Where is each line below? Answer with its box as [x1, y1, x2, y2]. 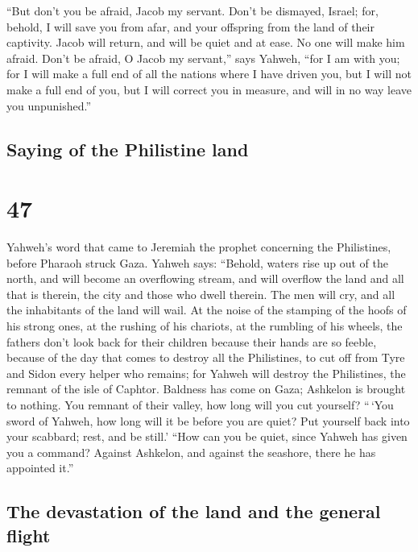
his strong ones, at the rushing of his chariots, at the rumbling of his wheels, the [6, 318, 403, 334]
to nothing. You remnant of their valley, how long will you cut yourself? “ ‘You [6, 396, 394, 413]
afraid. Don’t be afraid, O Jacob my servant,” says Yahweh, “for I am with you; [6, 49, 400, 66]
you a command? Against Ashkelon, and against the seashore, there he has [6, 443, 376, 460]
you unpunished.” [6, 97, 92, 114]
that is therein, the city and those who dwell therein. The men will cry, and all [6, 285, 395, 302]
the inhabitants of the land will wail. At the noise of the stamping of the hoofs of [6, 301, 407, 318]
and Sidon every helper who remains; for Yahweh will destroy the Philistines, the [6, 364, 406, 381]
